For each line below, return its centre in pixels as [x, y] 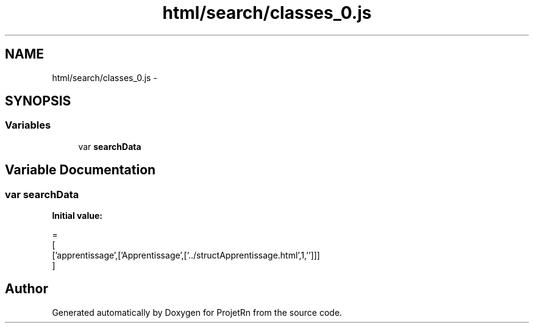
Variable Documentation [80, 170]
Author [27, 289]
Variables [28, 125]
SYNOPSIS [38, 101]
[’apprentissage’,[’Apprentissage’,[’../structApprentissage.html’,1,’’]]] [186, 255]
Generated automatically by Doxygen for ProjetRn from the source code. [197, 312]
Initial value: [77, 216]
